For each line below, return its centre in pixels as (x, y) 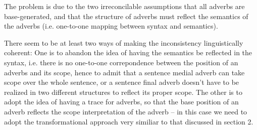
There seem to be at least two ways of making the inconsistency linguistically (124, 42)
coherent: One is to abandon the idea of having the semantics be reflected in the (128, 52)
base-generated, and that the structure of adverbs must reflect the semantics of (126, 16)
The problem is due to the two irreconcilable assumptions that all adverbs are (124, 6)
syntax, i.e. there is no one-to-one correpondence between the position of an (121, 62)
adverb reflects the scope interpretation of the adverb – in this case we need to (126, 111)
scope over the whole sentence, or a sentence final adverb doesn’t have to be (122, 82)
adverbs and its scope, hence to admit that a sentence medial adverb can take (124, 72)
